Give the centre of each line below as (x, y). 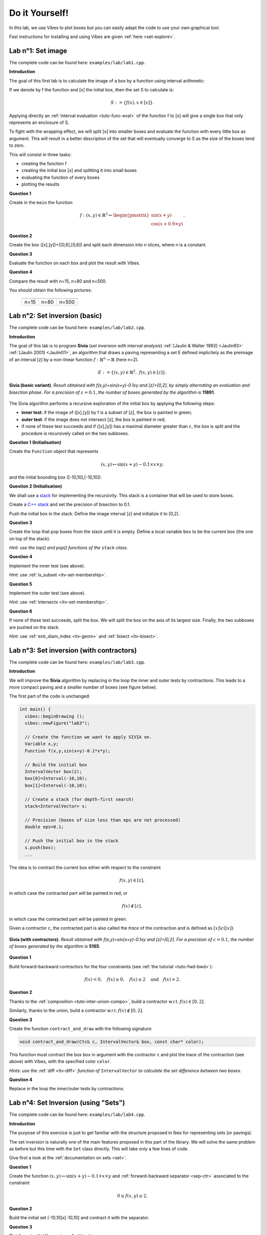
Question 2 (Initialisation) (36, 486)
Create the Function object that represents (54, 452)
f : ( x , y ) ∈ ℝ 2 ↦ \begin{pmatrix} (115, 215)
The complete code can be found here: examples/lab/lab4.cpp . (77, 1114)
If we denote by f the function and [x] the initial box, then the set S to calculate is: (92, 90)
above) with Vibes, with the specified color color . (60, 1062)
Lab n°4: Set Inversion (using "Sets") (67, 1103)
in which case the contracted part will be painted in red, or (68, 893)
